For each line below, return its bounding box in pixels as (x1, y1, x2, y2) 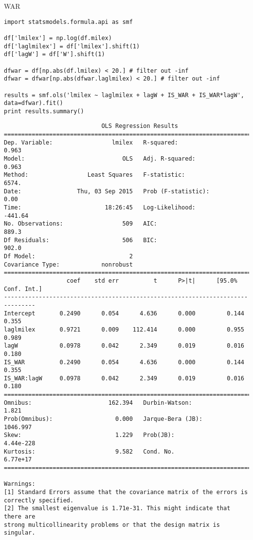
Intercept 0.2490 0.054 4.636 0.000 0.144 (4, 310, 244, 317)
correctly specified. (4, 497, 74, 504)
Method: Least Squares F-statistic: (4, 171, 185, 179)
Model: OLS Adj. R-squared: (4, 155, 196, 163)
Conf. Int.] (4, 285, 42, 292)
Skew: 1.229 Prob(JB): (4, 432, 175, 439)
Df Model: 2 (4, 252, 133, 260)
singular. (4, 529, 36, 537)
